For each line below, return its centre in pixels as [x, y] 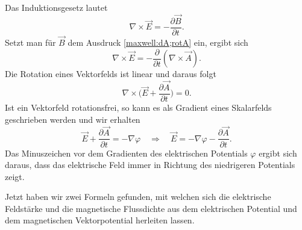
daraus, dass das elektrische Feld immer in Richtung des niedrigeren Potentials [150, 165]
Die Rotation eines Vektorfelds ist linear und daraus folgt [111, 74]
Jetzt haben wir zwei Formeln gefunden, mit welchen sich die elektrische [138, 197]
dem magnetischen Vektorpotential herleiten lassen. [100, 220]
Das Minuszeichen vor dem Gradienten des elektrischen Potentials [126, 153]
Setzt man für [30, 42]
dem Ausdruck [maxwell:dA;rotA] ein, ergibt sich [158, 42]
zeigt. [15, 176]
